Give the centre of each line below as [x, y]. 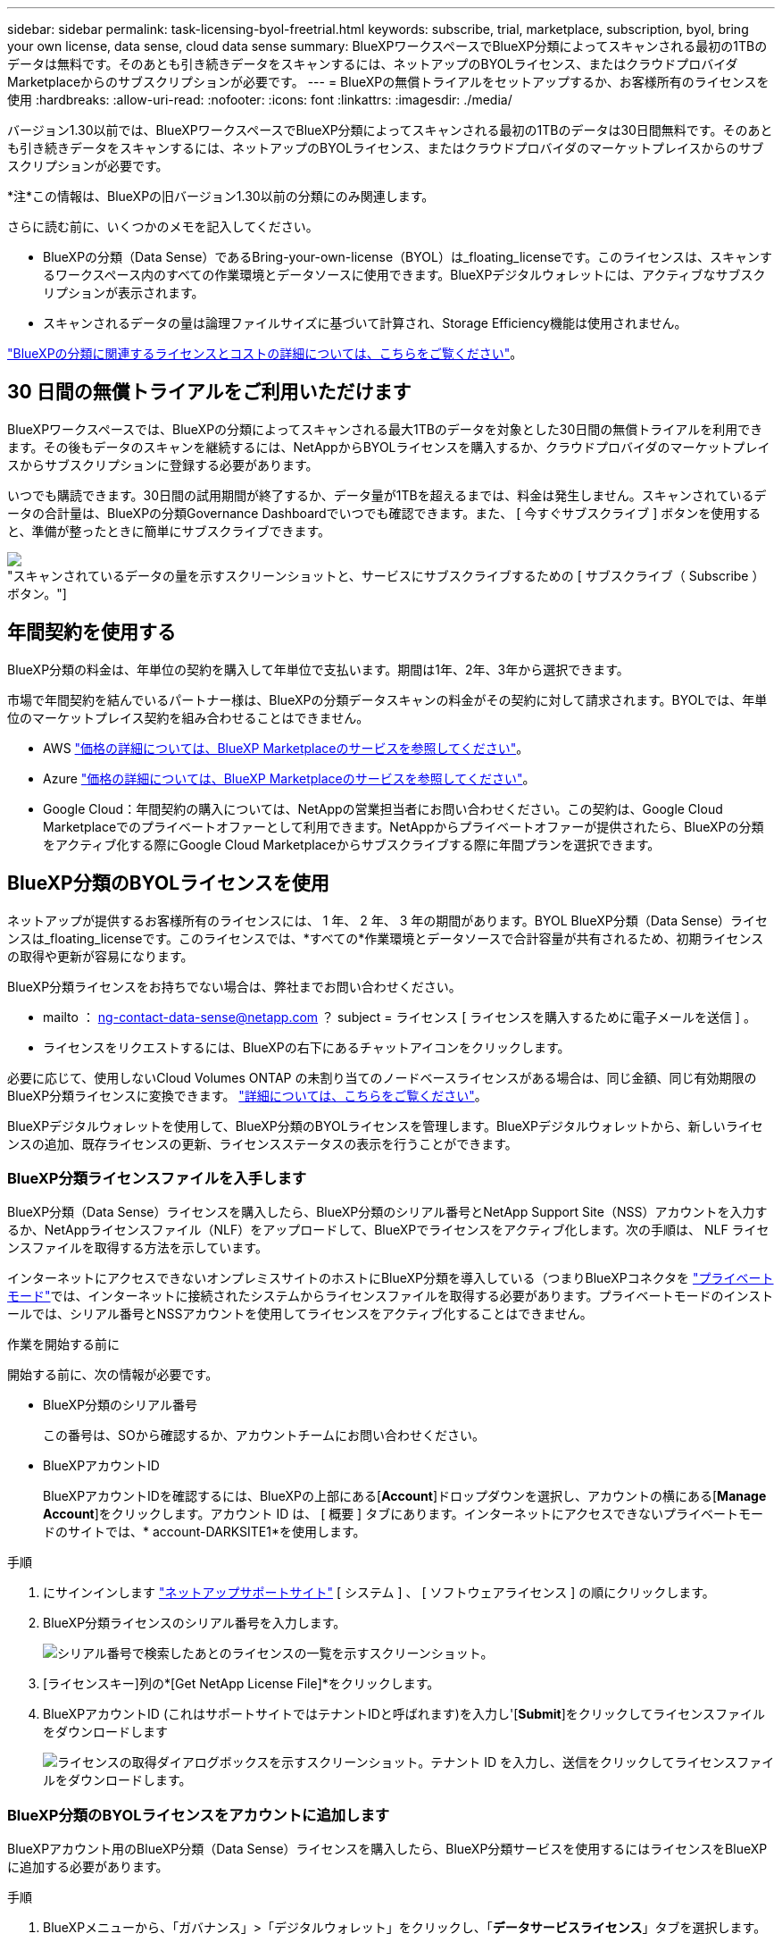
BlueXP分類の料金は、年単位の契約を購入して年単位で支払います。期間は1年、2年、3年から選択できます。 [318, 669]
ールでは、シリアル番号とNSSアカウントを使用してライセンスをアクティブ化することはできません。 [300, 1314]
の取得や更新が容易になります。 [100, 956]
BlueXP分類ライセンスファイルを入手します [157, 1178]
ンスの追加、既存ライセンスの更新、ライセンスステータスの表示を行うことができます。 [262, 1143]
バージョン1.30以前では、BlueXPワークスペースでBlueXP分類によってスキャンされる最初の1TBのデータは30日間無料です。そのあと [390, 130]
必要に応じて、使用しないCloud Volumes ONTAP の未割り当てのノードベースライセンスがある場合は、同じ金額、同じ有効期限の [382, 1077]
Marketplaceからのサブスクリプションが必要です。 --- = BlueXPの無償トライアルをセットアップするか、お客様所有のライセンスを [388, 82]
